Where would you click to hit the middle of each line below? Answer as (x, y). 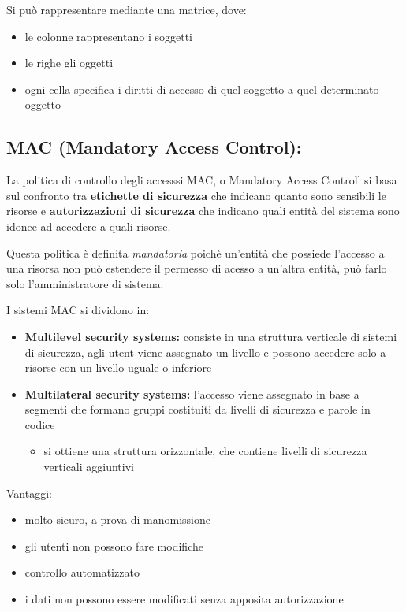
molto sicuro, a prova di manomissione (117, 519)
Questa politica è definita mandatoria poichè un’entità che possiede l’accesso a (196, 252)
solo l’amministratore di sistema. (85, 283)
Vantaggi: (29, 493)
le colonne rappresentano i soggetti (108, 36)
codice (40, 424)
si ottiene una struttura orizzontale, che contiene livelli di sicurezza (205, 451)
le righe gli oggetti (69, 63)
